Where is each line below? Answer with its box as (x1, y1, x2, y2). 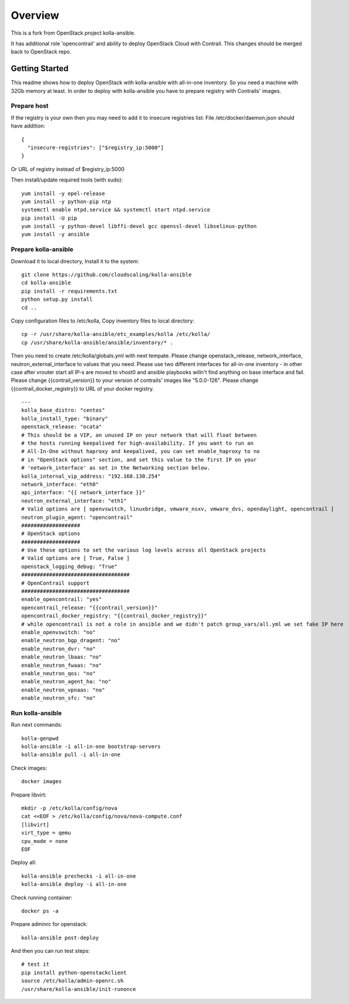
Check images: (11, 764, 47, 771)
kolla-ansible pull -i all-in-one (21, 751, 120, 758)
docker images (21, 778, 62, 785)
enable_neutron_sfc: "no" (21, 695, 96, 701)
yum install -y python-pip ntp (21, 198, 112, 205)
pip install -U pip (21, 214, 78, 221)
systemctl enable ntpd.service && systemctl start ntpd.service (21, 206, 211, 213)
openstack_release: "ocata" (21, 424, 102, 430)
